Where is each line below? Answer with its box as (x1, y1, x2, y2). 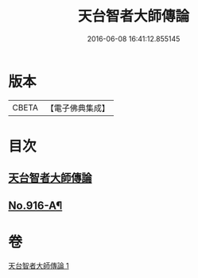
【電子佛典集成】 (45, 102, 110, 114)
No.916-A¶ (8, 199, 63, 212)
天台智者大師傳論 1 (8, 261, 69, 270)
